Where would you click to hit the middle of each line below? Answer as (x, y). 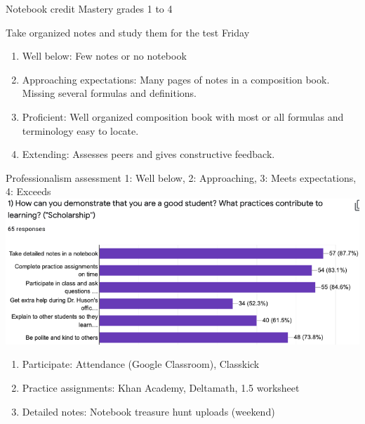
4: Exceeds (28, 191)
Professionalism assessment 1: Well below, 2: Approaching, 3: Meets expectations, (181, 177)
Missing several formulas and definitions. (109, 93)
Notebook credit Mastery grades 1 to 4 (89, 8)
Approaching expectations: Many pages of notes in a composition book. (176, 79)
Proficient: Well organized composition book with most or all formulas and (183, 116)
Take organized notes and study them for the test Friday (128, 32)
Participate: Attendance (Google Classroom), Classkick (141, 364)
